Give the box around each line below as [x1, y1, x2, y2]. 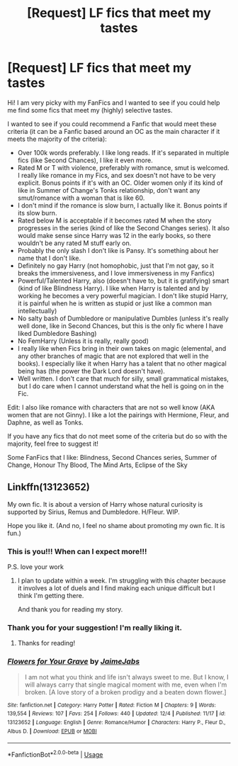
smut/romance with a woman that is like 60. [17, 193, 145, 202]
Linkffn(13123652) [7, 481, 90, 493]
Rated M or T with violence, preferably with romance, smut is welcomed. [17, 163, 229, 171]
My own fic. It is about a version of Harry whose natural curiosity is [7, 500, 203, 508]
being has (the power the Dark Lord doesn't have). [17, 366, 165, 375]
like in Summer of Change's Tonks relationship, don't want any [17, 186, 200, 194]
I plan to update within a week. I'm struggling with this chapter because [17, 576, 227, 585]
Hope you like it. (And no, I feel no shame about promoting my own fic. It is [7, 521, 225, 529]
